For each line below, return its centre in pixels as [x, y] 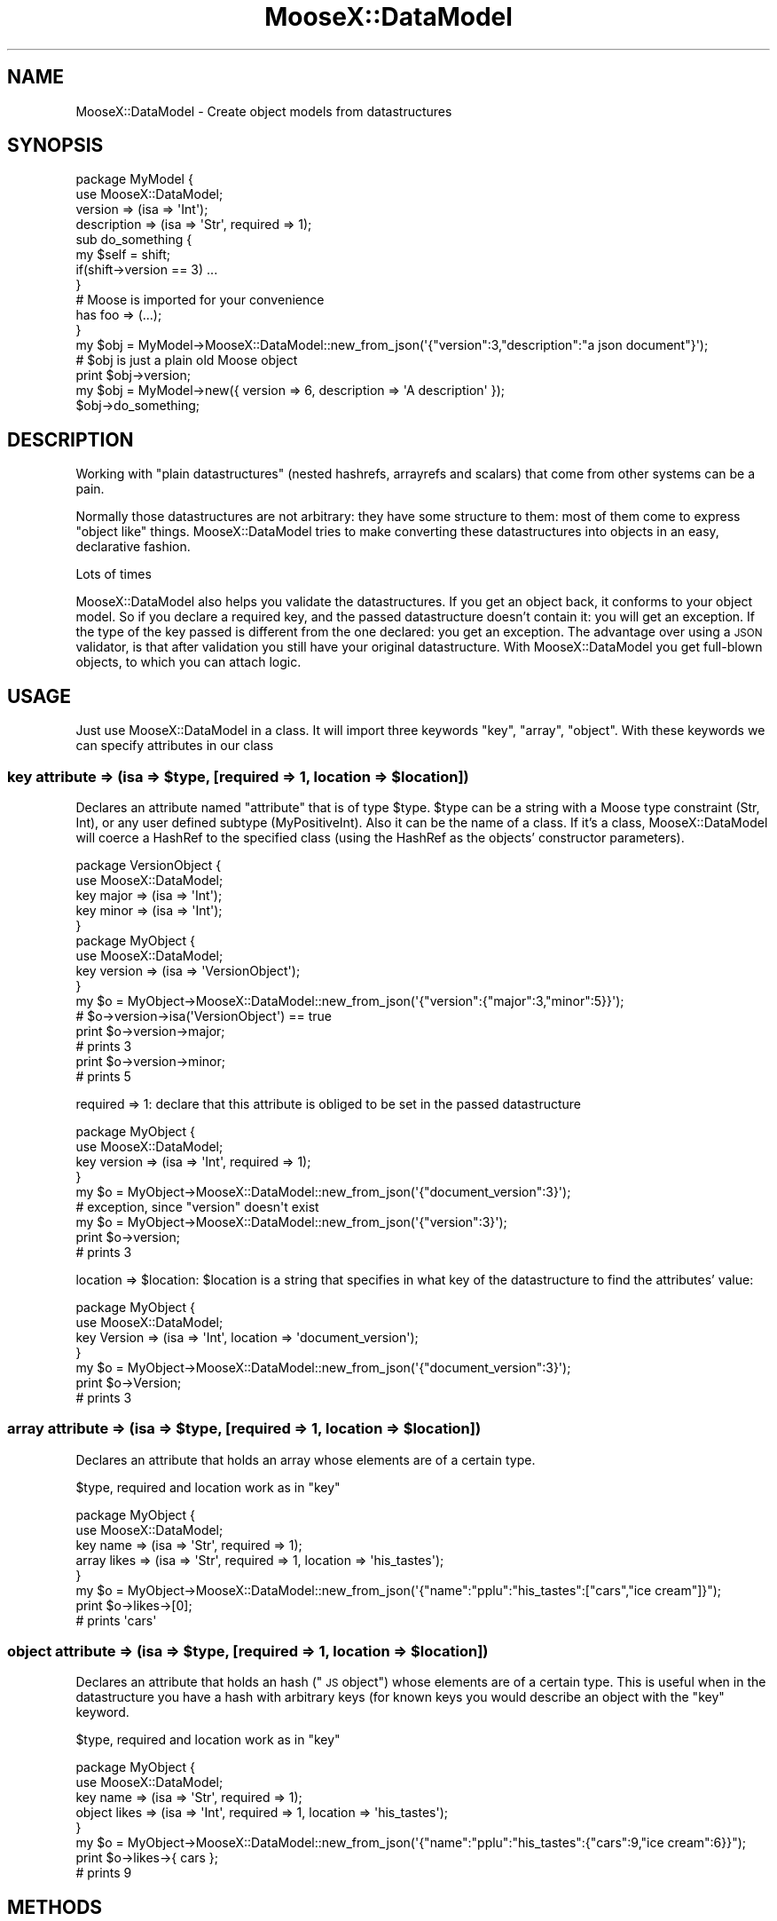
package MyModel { [134, 179]
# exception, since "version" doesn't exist [197, 1206]
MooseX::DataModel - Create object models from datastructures [264, 111]
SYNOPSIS [55, 146]
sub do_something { [134, 240]
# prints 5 [103, 1076]
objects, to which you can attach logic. [188, 662]
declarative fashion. [133, 547]
